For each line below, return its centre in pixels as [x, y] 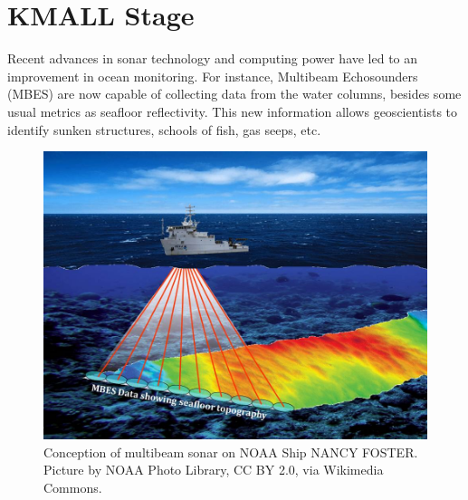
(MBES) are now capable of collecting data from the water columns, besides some [234, 94]
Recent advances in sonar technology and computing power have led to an [213, 58]
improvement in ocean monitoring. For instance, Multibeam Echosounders [213, 76]
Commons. [73, 487]
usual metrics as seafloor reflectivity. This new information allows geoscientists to [233, 111]
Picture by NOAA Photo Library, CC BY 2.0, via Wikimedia [214, 470]
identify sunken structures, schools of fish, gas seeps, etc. [164, 129]
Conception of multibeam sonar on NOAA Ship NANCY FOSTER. [231, 452]
